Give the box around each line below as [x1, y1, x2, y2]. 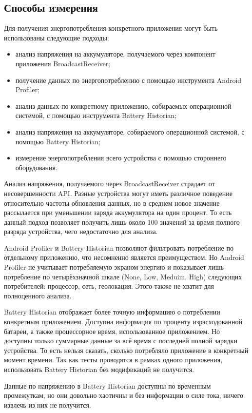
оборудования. [15, 162, 58, 172]
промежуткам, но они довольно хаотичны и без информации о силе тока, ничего [4, 390, 243, 400]
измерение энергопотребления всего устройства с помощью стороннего [15, 153, 227, 163]
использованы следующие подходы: [4, 32, 109, 42]
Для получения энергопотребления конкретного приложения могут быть [4, 23, 218, 33]
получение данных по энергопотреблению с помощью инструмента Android [15, 75, 242, 85]
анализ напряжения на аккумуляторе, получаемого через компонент [15, 49, 215, 59]
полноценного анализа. [4, 290, 72, 300]
